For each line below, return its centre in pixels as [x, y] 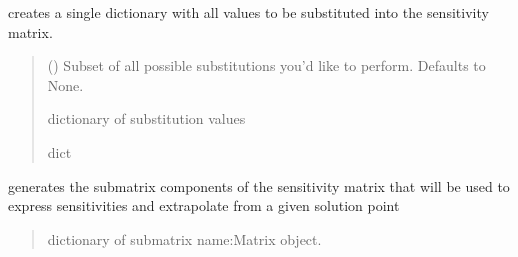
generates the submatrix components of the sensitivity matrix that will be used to [259, 185]
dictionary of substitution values [146, 118]
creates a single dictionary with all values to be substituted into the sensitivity [248, 12]
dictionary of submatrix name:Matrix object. [184, 238]
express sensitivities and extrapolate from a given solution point [204, 205]
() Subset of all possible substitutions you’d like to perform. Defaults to [266, 65]
